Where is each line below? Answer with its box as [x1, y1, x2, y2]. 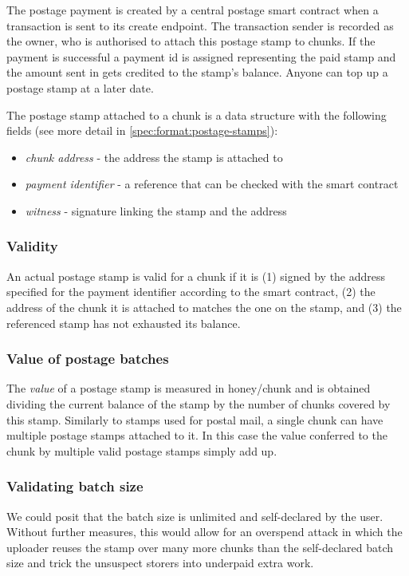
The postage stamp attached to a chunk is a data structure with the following [6, 106, 387, 123]
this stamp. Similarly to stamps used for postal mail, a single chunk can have [6, 411, 383, 428]
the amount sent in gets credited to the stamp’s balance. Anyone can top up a [6, 64, 388, 81]
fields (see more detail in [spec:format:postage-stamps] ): [6, 122, 278, 139]
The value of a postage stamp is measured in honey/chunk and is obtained [6, 380, 371, 396]
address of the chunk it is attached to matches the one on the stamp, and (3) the [6, 298, 402, 315]
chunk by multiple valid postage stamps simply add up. [6, 442, 277, 459]
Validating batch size [6, 476, 144, 496]
